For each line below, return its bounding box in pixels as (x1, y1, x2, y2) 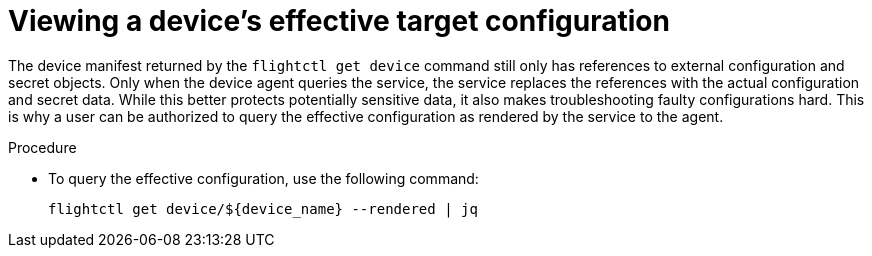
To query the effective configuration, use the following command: (48, 169, 479, 187)
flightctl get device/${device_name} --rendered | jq (48, 200, 478, 217)
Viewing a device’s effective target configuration (8, 4, 670, 38)
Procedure (8, 138, 77, 156)
